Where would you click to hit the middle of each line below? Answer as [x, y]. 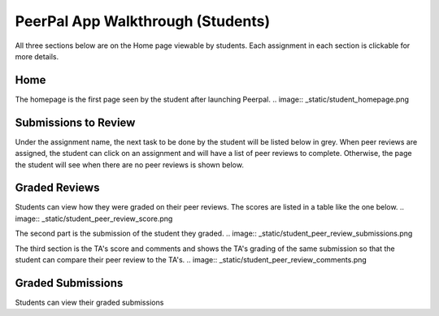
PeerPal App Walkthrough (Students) [143, 21]
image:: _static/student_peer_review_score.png [94, 219]
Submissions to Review [75, 122]
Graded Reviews [57, 188]
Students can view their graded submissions [89, 302]
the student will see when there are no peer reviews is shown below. [129, 164]
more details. [37, 56]
